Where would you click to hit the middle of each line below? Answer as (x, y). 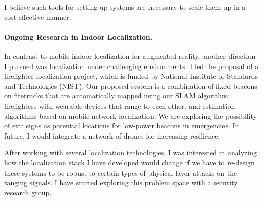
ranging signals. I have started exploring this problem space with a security (121, 182)
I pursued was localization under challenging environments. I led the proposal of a (131, 66)
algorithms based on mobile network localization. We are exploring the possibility (131, 115)
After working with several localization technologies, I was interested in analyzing (130, 153)
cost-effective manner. (38, 16)
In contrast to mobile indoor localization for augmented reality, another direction (130, 56)
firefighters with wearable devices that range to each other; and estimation (120, 105)
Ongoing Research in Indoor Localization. (79, 36)
